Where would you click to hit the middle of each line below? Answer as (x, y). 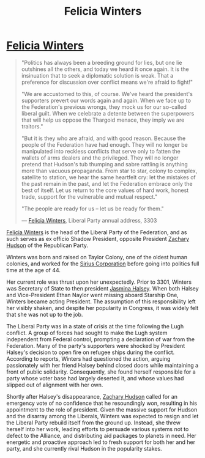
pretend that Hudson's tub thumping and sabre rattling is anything (104, 164)
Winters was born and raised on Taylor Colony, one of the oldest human (97, 257)
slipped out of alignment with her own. (55, 385)
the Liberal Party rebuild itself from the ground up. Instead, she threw (93, 423)
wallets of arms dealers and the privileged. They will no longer (100, 158)
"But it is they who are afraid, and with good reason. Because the (103, 138)
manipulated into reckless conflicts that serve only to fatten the (101, 151)
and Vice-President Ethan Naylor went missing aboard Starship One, (92, 295)
